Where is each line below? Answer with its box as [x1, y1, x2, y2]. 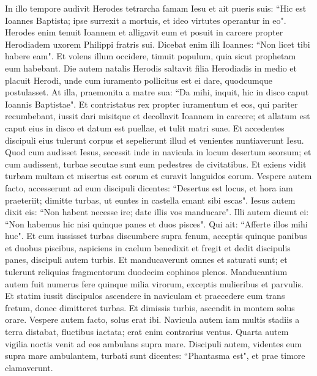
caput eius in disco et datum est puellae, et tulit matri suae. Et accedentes [5, 121, 285, 134]
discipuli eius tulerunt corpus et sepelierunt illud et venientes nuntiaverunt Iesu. [5, 133, 304, 146]
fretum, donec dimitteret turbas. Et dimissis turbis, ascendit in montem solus [5, 301, 295, 314]
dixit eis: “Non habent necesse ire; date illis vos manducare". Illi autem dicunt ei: [5, 205, 309, 218]
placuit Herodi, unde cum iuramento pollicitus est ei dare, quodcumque [5, 73, 273, 86]
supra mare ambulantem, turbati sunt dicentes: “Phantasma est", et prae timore [5, 349, 305, 362]
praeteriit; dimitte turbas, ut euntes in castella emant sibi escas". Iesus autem [5, 193, 296, 206]
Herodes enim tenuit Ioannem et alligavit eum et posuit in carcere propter [5, 26, 283, 39]
